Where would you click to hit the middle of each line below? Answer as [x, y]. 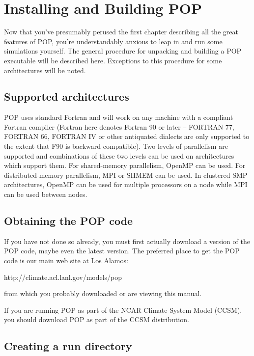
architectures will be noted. [45, 70]
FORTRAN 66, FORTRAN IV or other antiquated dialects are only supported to [127, 136]
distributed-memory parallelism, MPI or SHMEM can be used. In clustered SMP [126, 175]
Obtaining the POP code [69, 221]
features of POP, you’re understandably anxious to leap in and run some [113, 41]
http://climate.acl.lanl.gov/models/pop [63, 277]
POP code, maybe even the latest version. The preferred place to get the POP [122, 251]
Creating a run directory [68, 346]
